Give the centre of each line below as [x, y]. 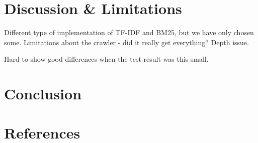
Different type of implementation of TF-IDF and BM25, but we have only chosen [129, 32]
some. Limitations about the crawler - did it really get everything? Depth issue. [126, 42]
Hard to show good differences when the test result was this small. [106, 59]
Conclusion [43, 94]
